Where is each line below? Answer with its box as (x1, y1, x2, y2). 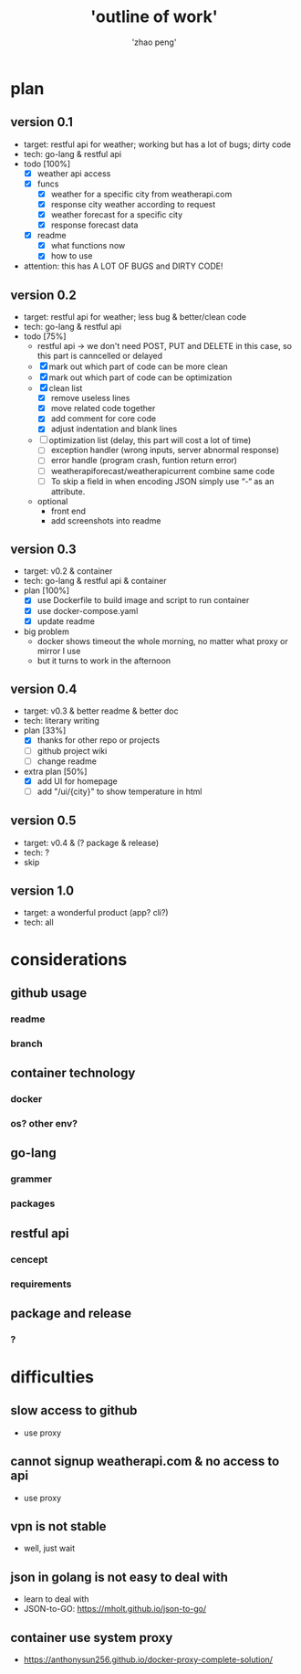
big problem (23, 626, 69, 637)
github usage (10, 985, 88, 1001)
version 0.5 (10, 813, 77, 829)
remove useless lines (50, 393, 130, 404)
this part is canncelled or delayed (36, 350, 163, 362)
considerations (10, 948, 128, 969)
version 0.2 (10, 287, 77, 302)
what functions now (50, 240, 126, 251)
